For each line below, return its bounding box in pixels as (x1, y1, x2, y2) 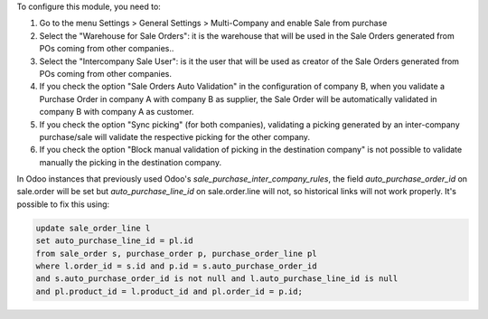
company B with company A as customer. (39, 107, 194, 117)
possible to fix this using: (16, 199, 110, 210)
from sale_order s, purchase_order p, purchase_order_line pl (35, 249, 317, 258)
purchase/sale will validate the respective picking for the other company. (39, 131, 311, 142)
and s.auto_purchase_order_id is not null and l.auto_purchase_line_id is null (35, 274, 399, 284)
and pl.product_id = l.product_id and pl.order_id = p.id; (35, 286, 303, 296)
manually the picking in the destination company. (39, 156, 221, 167)
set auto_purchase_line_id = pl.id (35, 236, 193, 246)
